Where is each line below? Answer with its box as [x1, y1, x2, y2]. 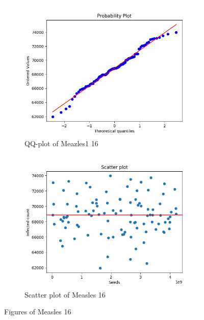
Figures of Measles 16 [4, 306, 71, 317]
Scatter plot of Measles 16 [24, 289, 106, 300]
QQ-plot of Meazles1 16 [24, 138, 98, 148]
